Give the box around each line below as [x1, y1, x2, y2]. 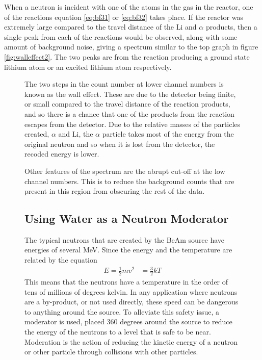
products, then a [205, 21, 257, 32]
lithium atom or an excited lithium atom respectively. [4, 61, 172, 72]
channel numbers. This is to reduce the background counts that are [24, 175, 234, 186]
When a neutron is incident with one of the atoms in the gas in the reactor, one [4, 2, 253, 12]
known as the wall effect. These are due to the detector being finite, [24, 88, 236, 99]
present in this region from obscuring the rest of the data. [24, 186, 205, 196]
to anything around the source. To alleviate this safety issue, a [24, 306, 219, 317]
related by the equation [24, 254, 97, 265]
